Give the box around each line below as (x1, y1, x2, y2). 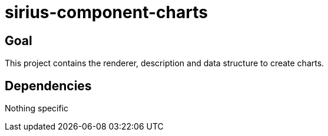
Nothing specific (5, 103, 69, 114)
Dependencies (5, 78, 92, 93)
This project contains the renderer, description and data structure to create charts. (5, 58, 324, 69)
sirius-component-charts (5, 2, 208, 22)
